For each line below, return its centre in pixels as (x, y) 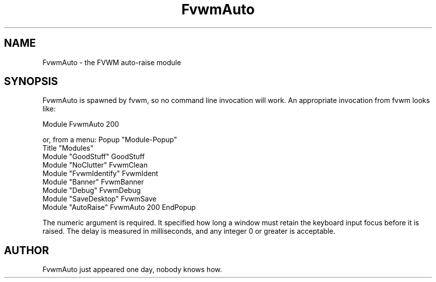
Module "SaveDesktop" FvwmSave (100, 199)
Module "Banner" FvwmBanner (93, 182)
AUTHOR (27, 250)
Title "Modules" (68, 148)
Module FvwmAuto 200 (81, 124)
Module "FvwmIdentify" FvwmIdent (100, 174)
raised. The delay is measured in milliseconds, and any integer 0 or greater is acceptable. (189, 231)
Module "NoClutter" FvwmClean (95, 165)
